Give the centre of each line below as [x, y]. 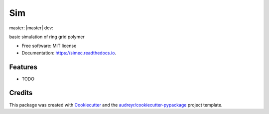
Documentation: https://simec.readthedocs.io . [69, 53]
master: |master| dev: [31, 28]
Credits [21, 93]
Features [23, 67]
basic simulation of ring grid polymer [47, 37]
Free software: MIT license [49, 46]
